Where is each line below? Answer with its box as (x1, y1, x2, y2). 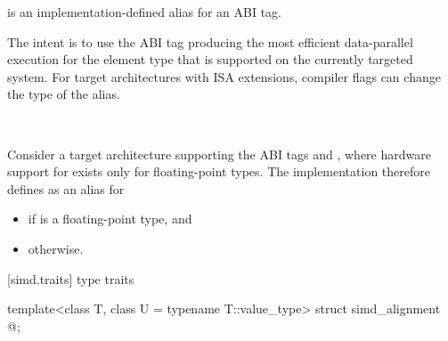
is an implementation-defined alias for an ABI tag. (7, 3, 281, 20)
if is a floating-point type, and (28, 209, 192, 228)
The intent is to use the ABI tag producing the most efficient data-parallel (7, 32, 413, 51)
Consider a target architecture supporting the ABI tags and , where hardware (7, 144, 431, 163)
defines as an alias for (7, 179, 125, 198)
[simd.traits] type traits (7, 269, 134, 288)
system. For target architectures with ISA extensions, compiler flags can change (7, 67, 441, 85)
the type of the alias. (7, 85, 120, 103)
